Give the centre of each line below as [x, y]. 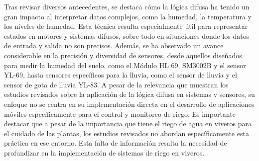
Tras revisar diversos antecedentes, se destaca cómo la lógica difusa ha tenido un [127, 6]
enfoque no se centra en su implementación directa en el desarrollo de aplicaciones [129, 104]
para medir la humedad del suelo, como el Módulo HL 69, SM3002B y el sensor [125, 65]
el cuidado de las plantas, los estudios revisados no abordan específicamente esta [127, 133]
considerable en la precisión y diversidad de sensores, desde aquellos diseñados [123, 55]
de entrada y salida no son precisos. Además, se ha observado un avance [114, 45]
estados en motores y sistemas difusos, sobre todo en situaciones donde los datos [127, 36]
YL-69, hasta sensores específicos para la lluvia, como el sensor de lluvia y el [121, 75]
